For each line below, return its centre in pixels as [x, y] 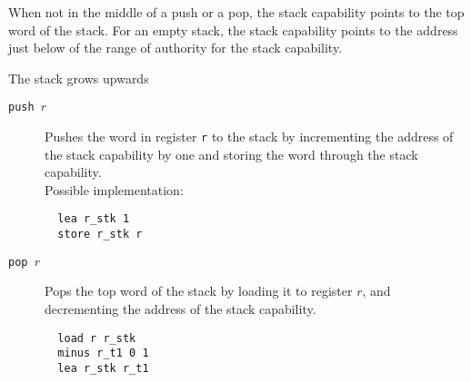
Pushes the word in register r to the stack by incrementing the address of [249, 137]
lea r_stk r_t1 [103, 368]
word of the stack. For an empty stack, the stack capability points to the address [233, 29]
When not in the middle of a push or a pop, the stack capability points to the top [236, 12]
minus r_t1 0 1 [103, 353]
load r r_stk [97, 338]
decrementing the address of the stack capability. [180, 309]
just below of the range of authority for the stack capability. [175, 48]
